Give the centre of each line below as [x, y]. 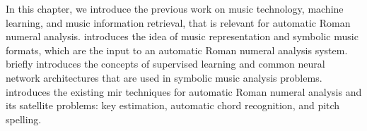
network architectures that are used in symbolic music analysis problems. [164, 77]
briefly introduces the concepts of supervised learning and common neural [165, 64]
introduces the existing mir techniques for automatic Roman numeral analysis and [184, 91]
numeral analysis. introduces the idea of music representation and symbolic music [182, 36]
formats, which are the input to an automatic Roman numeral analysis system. [177, 50]
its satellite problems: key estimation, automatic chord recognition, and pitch [173, 105]
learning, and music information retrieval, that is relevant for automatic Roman [178, 22]
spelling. [24, 119]
